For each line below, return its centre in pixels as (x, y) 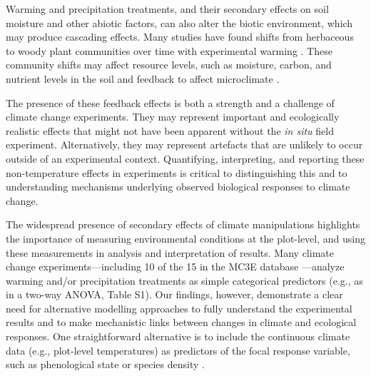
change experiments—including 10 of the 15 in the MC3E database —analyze (175, 266)
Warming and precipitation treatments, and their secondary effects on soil (167, 9)
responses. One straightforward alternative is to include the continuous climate (178, 336)
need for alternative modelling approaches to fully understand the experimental (179, 308)
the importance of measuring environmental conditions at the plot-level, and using (185, 238)
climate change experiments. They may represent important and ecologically (173, 117)
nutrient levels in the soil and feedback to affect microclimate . (143, 78)
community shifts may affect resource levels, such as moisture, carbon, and (169, 65)
